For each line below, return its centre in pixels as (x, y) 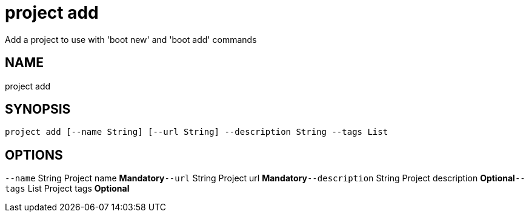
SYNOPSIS (38, 109)
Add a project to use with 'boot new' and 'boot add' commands (131, 39)
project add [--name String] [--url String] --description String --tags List (197, 132)
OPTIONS (34, 155)
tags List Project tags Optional (67, 189)
